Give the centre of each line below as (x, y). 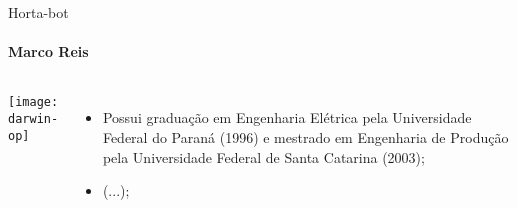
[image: (33, 102)
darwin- (33, 119)
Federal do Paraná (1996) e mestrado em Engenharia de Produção (305, 136)
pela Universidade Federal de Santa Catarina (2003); (263, 156)
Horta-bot (38, 12)
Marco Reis (48, 51)
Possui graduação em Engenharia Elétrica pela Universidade (287, 117)
